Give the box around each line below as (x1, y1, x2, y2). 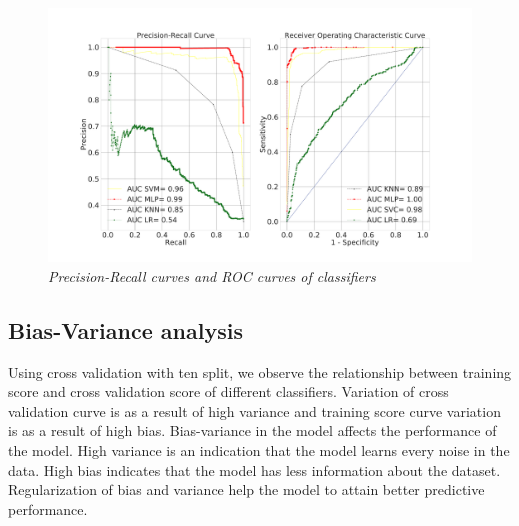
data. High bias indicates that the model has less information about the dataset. (8, 459, 501, 480)
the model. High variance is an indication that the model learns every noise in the (8, 440, 510, 460)
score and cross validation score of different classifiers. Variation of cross (8, 381, 449, 402)
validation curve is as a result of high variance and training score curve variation (8, 400, 501, 421)
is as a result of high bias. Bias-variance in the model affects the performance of (8, 420, 497, 441)
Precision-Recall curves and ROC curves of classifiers (48, 265, 376, 286)
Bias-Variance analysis (8, 314, 243, 345)
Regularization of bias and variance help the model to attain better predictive (8, 479, 485, 500)
